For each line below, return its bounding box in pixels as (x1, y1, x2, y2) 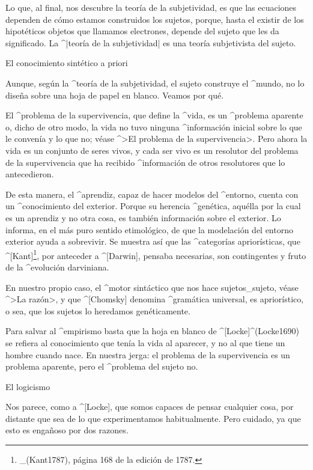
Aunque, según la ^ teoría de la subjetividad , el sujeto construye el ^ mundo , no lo (5, 76, 305, 89)
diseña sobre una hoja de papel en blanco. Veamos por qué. (5, 88, 224, 101)
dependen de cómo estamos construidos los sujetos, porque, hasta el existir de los (5, 13, 304, 25)
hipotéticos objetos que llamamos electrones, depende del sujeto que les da (5, 25, 279, 37)
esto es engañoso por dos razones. (5, 424, 129, 436)
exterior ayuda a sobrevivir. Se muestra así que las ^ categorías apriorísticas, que (5, 235, 300, 248)
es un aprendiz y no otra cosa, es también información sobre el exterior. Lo (5, 211, 281, 224)
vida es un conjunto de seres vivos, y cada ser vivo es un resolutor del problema (5, 144, 299, 156)
